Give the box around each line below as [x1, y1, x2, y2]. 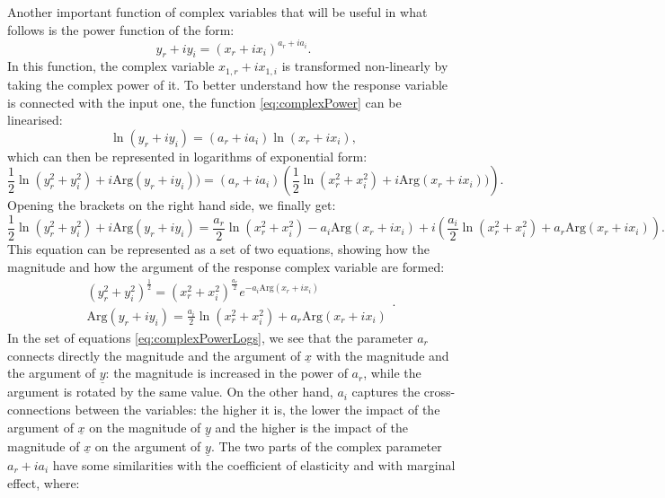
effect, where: [7, 473, 80, 492]
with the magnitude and [315, 345, 449, 364]
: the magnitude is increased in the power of [105, 363, 348, 382]
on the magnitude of [89, 417, 201, 436]
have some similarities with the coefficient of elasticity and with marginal [52, 456, 456, 475]
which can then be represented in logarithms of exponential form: [7, 146, 368, 165]
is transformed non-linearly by [281, 57, 448, 75]
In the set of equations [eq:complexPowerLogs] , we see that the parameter [7, 328, 413, 346]
